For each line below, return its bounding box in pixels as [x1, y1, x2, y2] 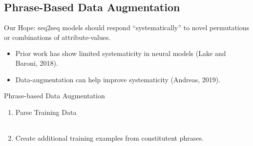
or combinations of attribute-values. [4, 32, 111, 42]
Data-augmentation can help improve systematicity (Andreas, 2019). [15, 74, 221, 84]
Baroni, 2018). [15, 57, 58, 68]
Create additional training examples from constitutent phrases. [15, 132, 204, 143]
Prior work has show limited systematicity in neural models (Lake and [15, 48, 226, 58]
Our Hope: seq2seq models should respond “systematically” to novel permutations [4, 22, 249, 33]
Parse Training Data [15, 107, 77, 117]
